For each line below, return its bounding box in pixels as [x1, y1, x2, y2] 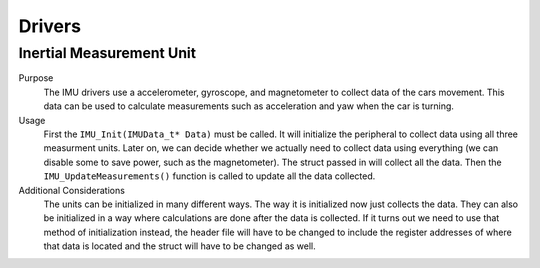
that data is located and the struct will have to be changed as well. [43, 240, 317, 252]
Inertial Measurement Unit [18, 44, 197, 62]
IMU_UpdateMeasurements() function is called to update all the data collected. [43, 170, 376, 182]
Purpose [18, 72, 54, 84]
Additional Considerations [18, 184, 125, 196]
